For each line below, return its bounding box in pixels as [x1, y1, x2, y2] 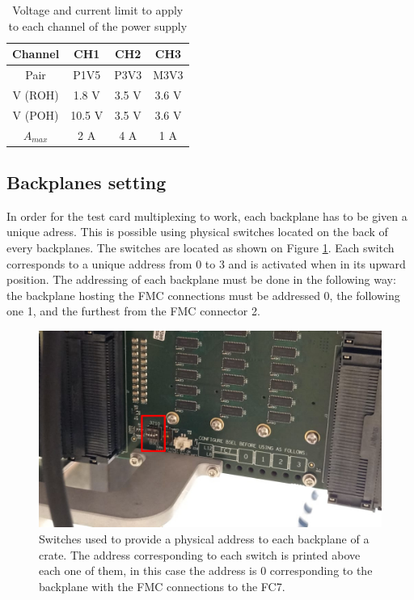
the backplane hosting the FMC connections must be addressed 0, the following [6, 286, 400, 303]
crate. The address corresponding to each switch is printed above [39, 546, 361, 563]
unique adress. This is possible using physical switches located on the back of [6, 223, 388, 240]
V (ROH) [12, 86, 59, 103]
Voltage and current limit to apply [12, 2, 184, 18]
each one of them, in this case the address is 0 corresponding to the [39, 562, 373, 579]
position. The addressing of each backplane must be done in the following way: [6, 271, 396, 288]
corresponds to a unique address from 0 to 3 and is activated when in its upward [6, 255, 406, 272]
